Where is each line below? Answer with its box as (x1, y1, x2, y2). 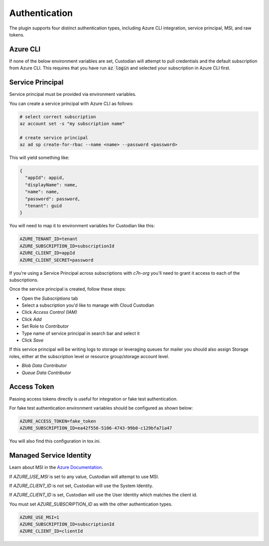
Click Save (21, 337, 44, 343)
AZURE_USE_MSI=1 (19, 515, 60, 520)
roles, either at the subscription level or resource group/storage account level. (9, 353, 169, 359)
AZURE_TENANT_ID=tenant (19, 236, 78, 242)
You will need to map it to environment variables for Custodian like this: (9, 223, 155, 229)
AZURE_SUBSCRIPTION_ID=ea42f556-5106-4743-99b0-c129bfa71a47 (19, 425, 172, 431)
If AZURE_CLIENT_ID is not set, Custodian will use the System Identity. (9, 483, 153, 489)
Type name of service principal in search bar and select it (21, 330, 140, 336)
